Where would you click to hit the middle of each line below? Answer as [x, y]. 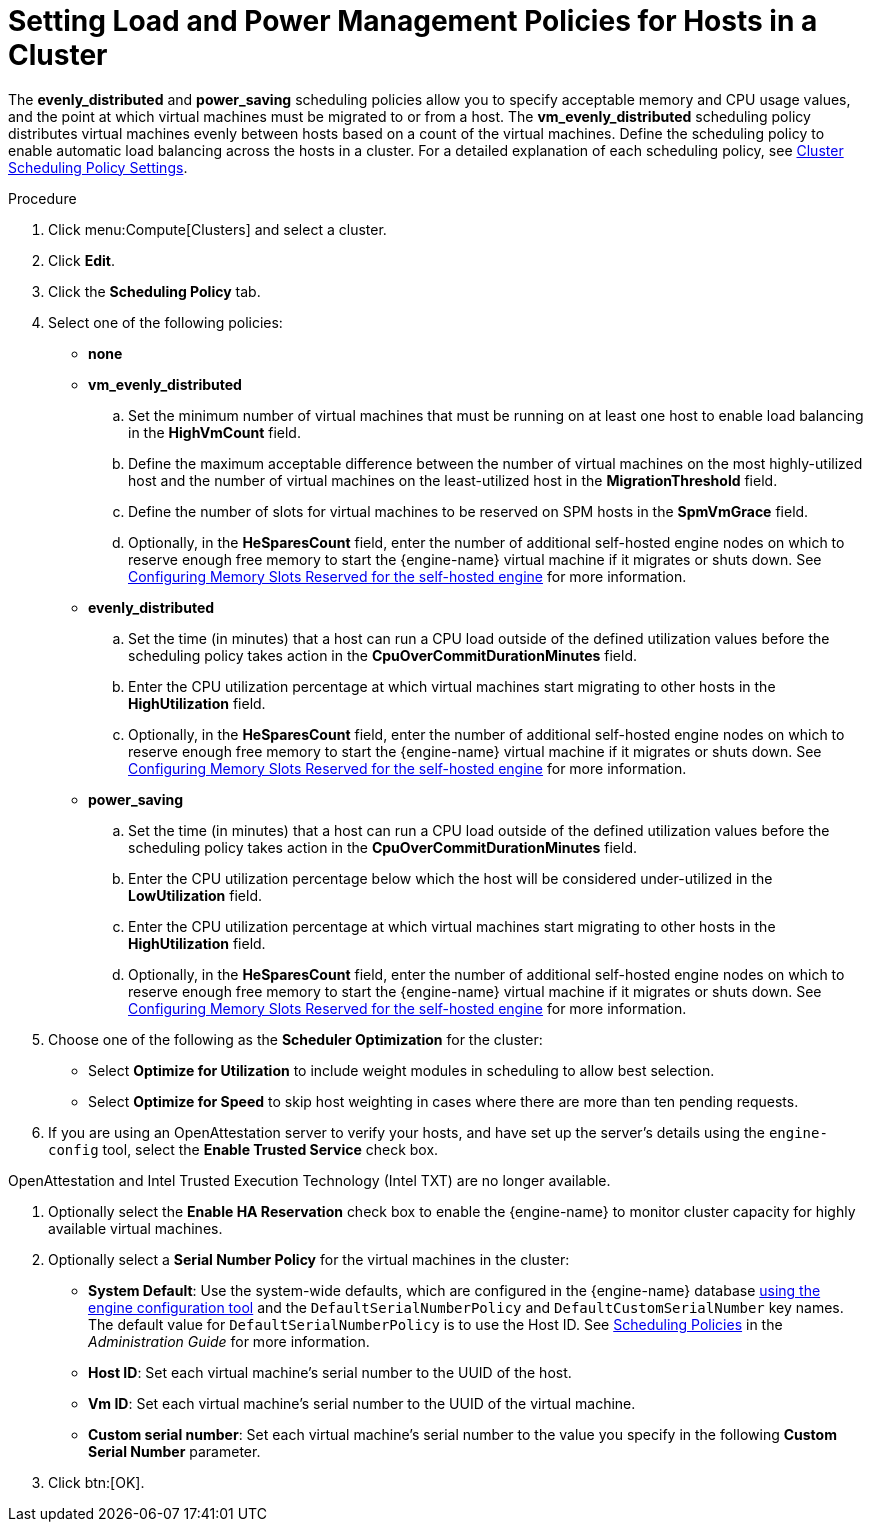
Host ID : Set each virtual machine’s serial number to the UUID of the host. [330, 1372]
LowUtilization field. [195, 895]
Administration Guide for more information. [229, 1341]
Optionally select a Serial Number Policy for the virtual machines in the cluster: [309, 1259]
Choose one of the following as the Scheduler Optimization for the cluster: [295, 1039]
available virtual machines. [135, 1228]
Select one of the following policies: [165, 322]
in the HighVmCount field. [214, 432]
